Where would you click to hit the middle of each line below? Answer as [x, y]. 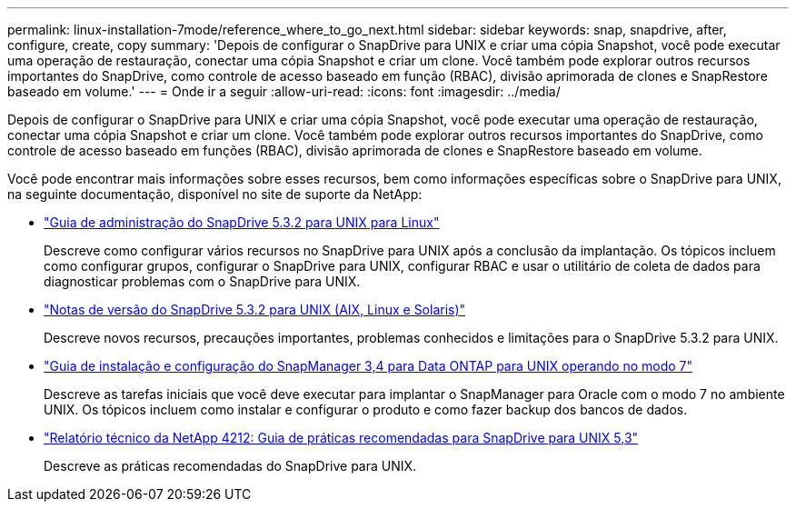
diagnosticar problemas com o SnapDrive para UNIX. [202, 281]
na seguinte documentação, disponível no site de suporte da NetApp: [215, 194]
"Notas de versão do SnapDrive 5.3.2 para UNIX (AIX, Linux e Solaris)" [255, 309]
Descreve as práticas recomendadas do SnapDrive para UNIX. [230, 466]
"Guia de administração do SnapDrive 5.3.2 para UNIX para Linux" [242, 222]
